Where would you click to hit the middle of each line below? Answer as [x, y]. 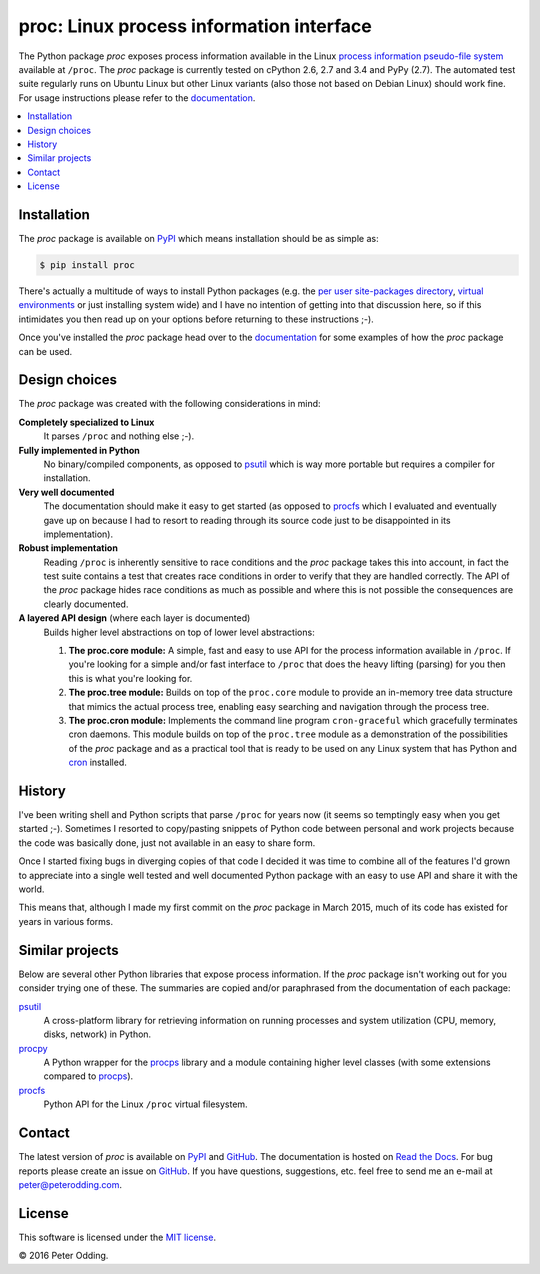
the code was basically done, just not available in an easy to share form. [167, 842]
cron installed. [97, 762]
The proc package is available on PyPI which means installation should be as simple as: [198, 238]
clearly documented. [86, 604]
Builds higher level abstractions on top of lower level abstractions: [179, 632]
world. [31, 889]
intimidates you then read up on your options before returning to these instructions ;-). [196, 319]
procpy [33, 1048]
